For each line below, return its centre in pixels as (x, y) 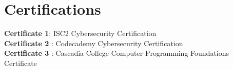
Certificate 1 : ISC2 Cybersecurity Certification (80, 33)
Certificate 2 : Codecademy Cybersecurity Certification (94, 43)
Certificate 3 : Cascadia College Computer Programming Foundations (117, 53)
